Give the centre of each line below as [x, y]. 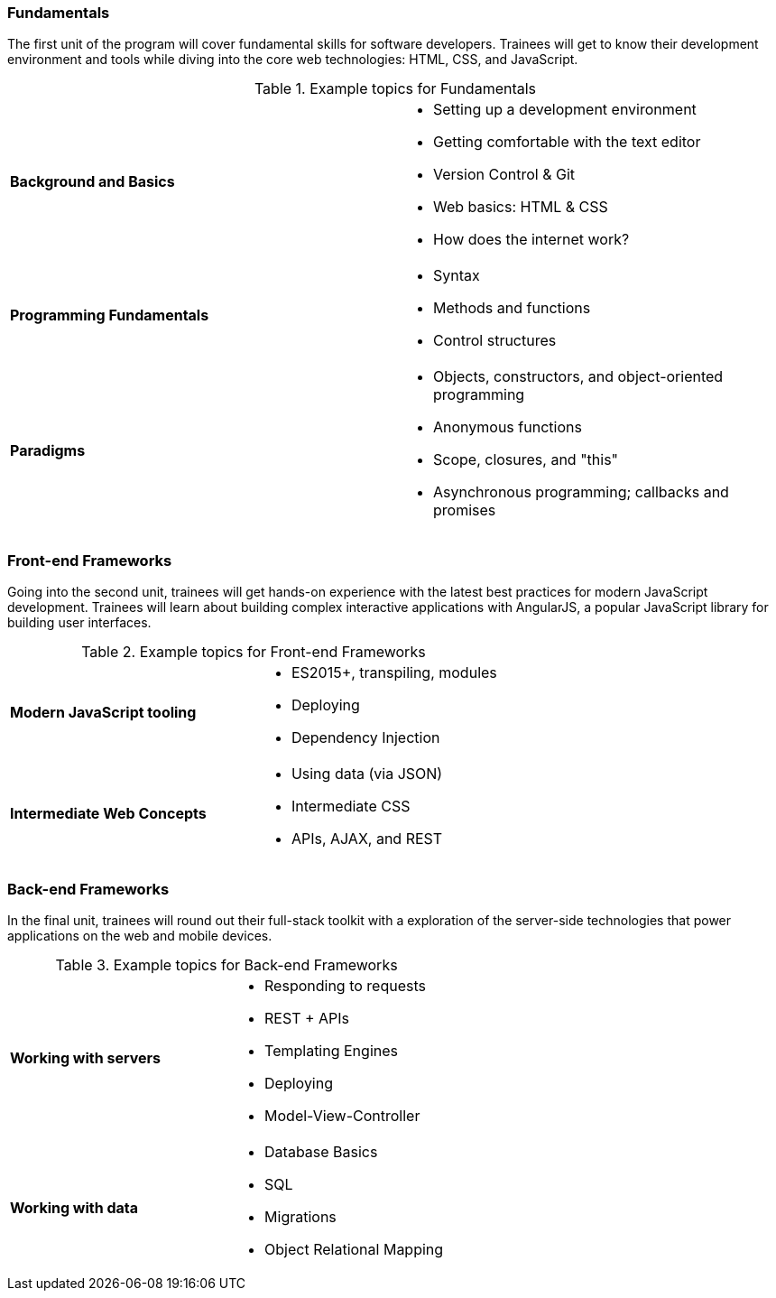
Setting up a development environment [565, 110]
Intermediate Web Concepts [108, 814]
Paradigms [48, 451]
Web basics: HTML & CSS [521, 207]
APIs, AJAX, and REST [367, 839]
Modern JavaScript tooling [103, 713]
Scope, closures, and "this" [526, 460]
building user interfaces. [79, 623]
